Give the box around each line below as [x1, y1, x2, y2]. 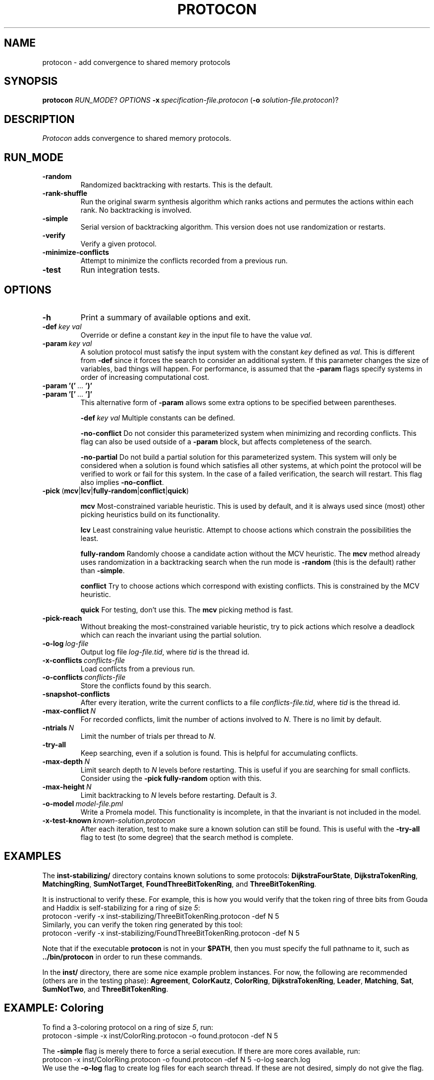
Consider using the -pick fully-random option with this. [80, 774, 262, 782]
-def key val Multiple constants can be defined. [80, 413, 235, 422]
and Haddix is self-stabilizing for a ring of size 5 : [42, 903, 200, 912]
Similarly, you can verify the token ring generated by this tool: [42, 920, 243, 929]
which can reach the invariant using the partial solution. [80, 630, 262, 639]
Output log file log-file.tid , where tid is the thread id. [80, 647, 250, 656]
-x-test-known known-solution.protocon [42, 816, 175, 825]
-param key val [42, 339, 92, 348]
